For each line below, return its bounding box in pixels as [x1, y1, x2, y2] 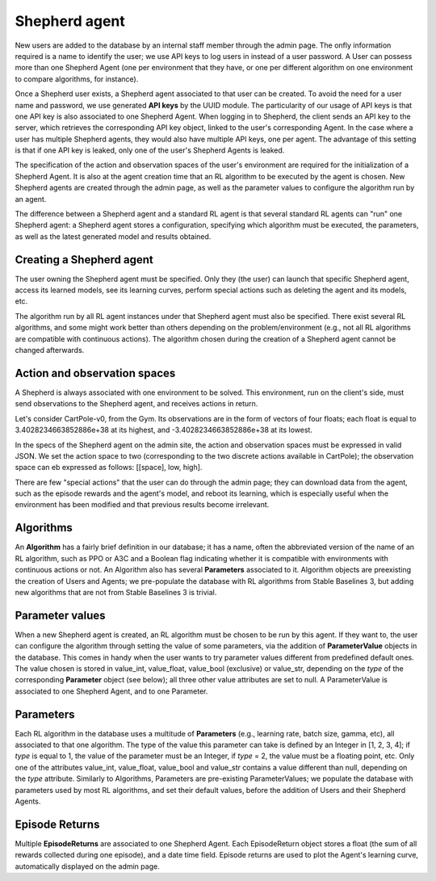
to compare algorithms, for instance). [15, 73, 139, 84]
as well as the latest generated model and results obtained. [15, 231, 212, 241]
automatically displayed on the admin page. [15, 861, 161, 871]
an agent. [15, 194, 47, 203]
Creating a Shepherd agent [15, 253, 153, 266]
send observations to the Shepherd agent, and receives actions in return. [15, 399, 258, 409]
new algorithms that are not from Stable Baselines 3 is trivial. [15, 587, 217, 597]
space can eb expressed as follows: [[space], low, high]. [15, 463, 203, 472]
